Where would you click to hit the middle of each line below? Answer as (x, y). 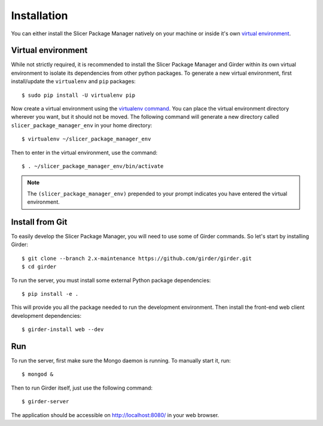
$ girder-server (45, 402)
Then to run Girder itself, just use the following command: (82, 388)
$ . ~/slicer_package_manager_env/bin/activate (93, 166)
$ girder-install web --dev (63, 330)
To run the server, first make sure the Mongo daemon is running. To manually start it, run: (121, 361)
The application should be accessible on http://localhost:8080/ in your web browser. (115, 415)
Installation (39, 16)
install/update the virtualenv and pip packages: (73, 81)
